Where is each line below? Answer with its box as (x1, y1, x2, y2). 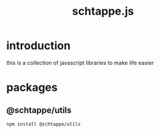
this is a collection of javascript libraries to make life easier (6, 59, 154, 66)
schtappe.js (72, 4, 134, 18)
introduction (6, 39, 71, 53)
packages (6, 81, 58, 94)
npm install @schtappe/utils (6, 121, 81, 127)
